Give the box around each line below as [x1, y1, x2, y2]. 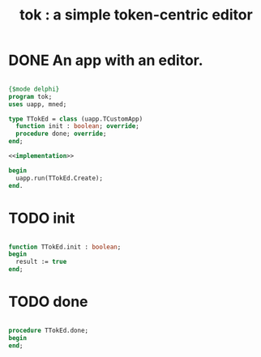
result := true [15, 257, 67, 266]
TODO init [8, 209, 75, 227]
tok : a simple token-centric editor [19, 6, 253, 24]
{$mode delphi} [8, 85, 60, 93]
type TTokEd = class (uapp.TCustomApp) [8, 115, 143, 123]
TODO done [8, 293, 88, 311]
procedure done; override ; [15, 130, 107, 138]
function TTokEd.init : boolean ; [8, 243, 122, 251]
